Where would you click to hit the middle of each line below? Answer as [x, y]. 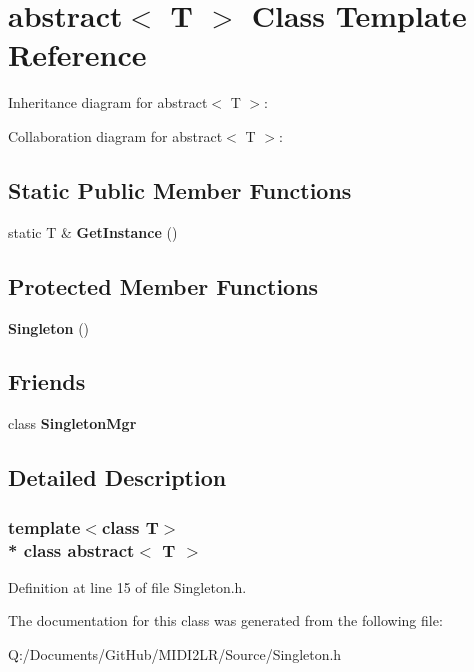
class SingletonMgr [72, 423]
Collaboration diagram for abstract [115, 135]
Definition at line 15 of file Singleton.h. [127, 586]
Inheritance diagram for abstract [108, 102]
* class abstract [71, 549]
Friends [47, 381]
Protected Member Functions [163, 285]
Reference [77, 54]
